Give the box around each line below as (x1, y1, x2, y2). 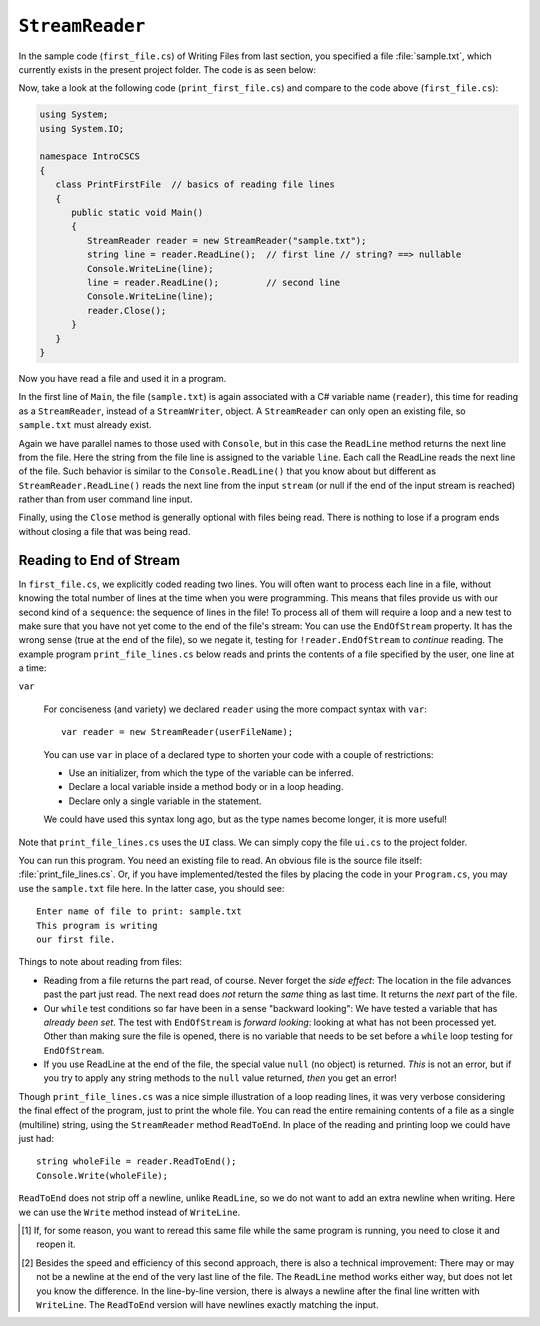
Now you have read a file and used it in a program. (18, 372, 227, 384)
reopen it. (36, 1238, 76, 1250)
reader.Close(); (86, 305, 167, 316)
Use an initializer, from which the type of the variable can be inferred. (68, 767, 354, 779)
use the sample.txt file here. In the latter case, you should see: (18, 882, 285, 894)
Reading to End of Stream (18, 551, 180, 569)
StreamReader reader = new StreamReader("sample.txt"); (86, 235, 367, 246)
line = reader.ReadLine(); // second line (86, 277, 341, 288)
